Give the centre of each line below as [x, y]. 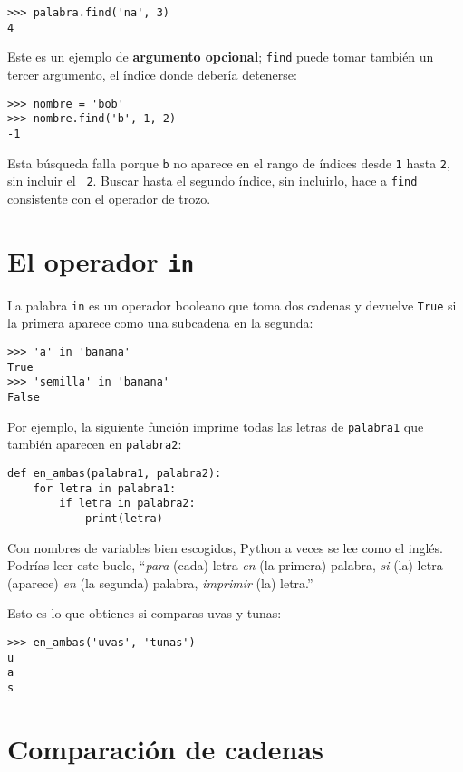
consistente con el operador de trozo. [109, 198]
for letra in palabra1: [105, 488]
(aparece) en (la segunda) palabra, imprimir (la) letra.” [160, 582]
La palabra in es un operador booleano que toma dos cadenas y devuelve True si [232, 305]
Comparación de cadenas [165, 748]
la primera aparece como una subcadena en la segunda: [160, 323]
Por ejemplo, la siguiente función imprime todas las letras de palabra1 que [216, 426]
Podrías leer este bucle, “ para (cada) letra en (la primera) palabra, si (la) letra [225, 565]
